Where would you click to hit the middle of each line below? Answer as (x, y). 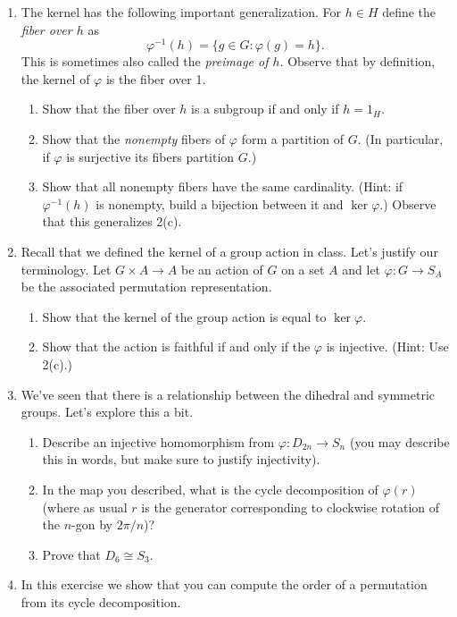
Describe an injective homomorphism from (158, 441)
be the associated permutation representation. (146, 287)
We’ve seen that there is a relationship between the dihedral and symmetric (228, 394)
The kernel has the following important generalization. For (181, 12)
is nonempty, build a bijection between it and (220, 203)
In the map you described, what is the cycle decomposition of (210, 489)
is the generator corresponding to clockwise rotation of (291, 507)
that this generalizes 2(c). (112, 221)
